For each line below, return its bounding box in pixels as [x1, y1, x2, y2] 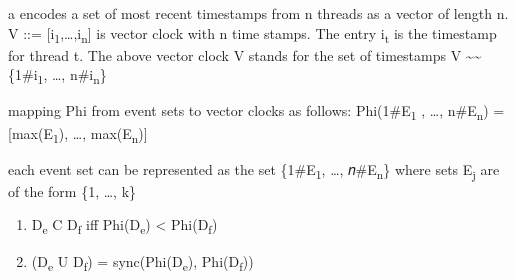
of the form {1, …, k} [8, 180, 137, 201]
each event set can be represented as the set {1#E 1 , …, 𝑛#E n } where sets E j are [8, 158, 500, 182]
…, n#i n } [51, 64, 107, 88]
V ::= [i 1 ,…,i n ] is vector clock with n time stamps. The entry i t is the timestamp [8, 22, 497, 46]
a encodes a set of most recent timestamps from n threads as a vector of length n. [8, 3, 509, 23]
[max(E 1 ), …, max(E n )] [8, 122, 148, 146]
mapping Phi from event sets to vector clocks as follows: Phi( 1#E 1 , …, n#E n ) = [8, 100, 505, 124]
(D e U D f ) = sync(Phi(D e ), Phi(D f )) [31, 250, 254, 274]
